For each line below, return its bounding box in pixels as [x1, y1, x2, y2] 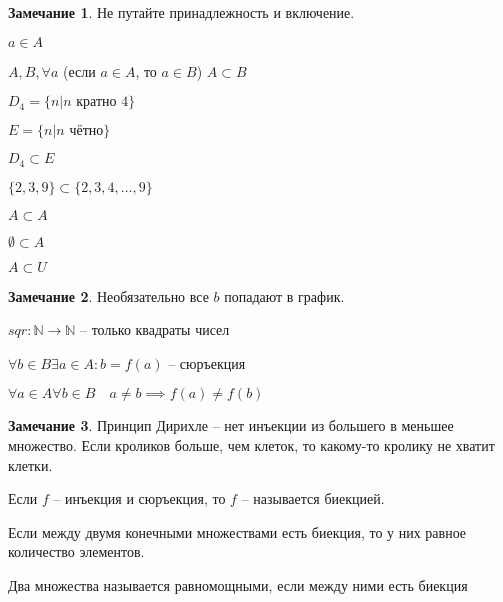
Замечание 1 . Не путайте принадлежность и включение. [8, 2, 355, 22]
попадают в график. [224, 285, 345, 306]
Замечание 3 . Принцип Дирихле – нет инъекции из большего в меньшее [8, 415, 454, 436]
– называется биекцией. [241, 488, 385, 509]
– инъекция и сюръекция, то [53, 488, 226, 509]
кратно [76, 95, 117, 110]
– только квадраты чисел [80, 319, 230, 340]
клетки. [8, 454, 53, 475]
